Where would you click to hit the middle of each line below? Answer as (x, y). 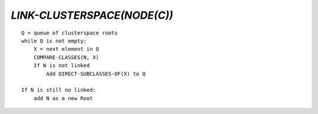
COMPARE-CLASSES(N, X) (66, 57)
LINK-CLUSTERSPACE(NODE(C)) (92, 15)
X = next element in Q (66, 49)
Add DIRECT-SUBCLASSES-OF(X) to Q (96, 74)
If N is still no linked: (59, 90)
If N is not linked (62, 65)
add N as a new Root (63, 98)
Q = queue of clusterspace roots (69, 33)
